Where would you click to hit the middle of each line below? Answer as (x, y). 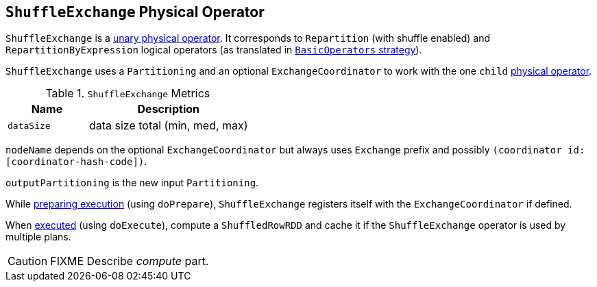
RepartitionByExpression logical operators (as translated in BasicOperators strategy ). (214, 50)
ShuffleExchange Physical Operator (135, 12)
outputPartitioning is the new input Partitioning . (132, 183)
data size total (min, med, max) (168, 126)
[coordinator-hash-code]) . (76, 162)
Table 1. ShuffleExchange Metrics (128, 93)
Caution (28, 261)
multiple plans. (38, 237)
